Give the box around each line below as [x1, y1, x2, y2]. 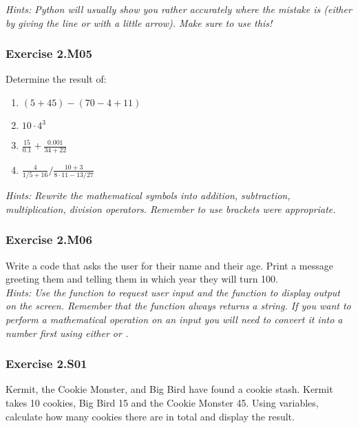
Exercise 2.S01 [6, 355, 87, 372]
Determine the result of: [6, 72, 107, 86]
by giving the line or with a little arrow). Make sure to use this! [6, 15, 273, 30]
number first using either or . [6, 325, 129, 340]
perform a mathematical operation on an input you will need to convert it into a [6, 312, 343, 326]
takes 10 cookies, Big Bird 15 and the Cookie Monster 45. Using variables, [6, 395, 319, 409]
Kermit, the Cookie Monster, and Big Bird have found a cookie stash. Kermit [6, 382, 333, 396]
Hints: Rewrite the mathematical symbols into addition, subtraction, [6, 188, 291, 203]
